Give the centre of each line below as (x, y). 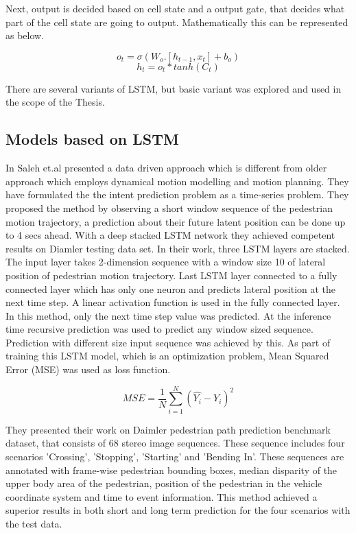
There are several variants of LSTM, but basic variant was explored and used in (174, 88)
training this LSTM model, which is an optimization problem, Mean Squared (167, 356)
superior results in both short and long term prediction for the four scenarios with (178, 510)
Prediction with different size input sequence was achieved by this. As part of (168, 342)
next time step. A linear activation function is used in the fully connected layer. (173, 302)
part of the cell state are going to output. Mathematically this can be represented (177, 22)
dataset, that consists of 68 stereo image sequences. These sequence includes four (175, 443)
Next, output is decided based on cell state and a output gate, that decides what (175, 8)
